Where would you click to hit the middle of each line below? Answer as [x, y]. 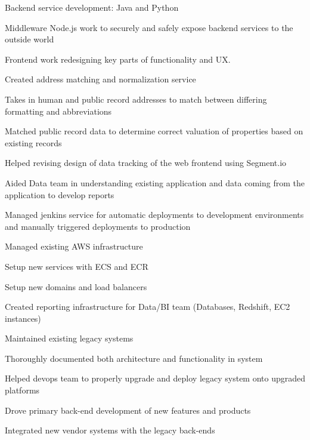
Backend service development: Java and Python [92, 7]
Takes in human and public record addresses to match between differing [136, 99]
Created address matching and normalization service [100, 79]
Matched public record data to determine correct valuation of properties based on [154, 131]
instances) [23, 318]
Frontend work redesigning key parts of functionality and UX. [118, 59]
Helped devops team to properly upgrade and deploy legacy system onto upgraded [155, 378]
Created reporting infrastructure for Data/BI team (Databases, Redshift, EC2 [148, 307]
